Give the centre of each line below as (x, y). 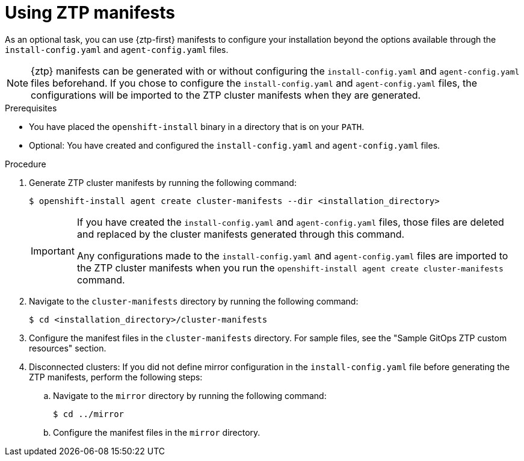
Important (53, 251)
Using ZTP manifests (90, 13)
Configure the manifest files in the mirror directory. (157, 432)
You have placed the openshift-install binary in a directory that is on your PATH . (197, 126)
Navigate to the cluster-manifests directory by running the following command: (194, 301)
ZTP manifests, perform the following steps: (116, 377)
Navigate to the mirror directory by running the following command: (190, 395)
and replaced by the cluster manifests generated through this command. (241, 234)
